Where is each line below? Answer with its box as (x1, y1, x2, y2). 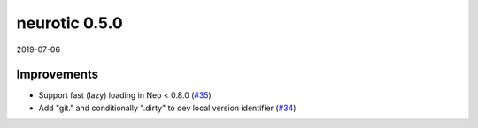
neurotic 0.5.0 (16, 13, 123, 33)
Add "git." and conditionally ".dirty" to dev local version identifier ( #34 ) (38, 102, 297, 113)
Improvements (16, 67, 99, 82)
